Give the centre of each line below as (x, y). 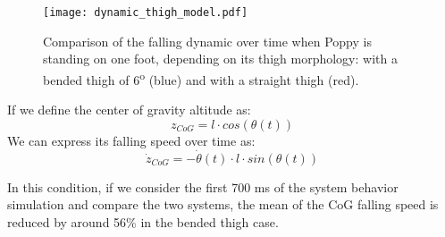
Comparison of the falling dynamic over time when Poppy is (207, 41)
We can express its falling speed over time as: (131, 140)
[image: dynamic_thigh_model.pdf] (146, 13)
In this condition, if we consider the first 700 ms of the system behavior (203, 186)
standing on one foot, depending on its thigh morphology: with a (220, 59)
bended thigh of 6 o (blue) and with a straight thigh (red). (201, 78)
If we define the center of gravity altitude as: (129, 110)
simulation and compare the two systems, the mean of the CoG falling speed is (223, 204)
